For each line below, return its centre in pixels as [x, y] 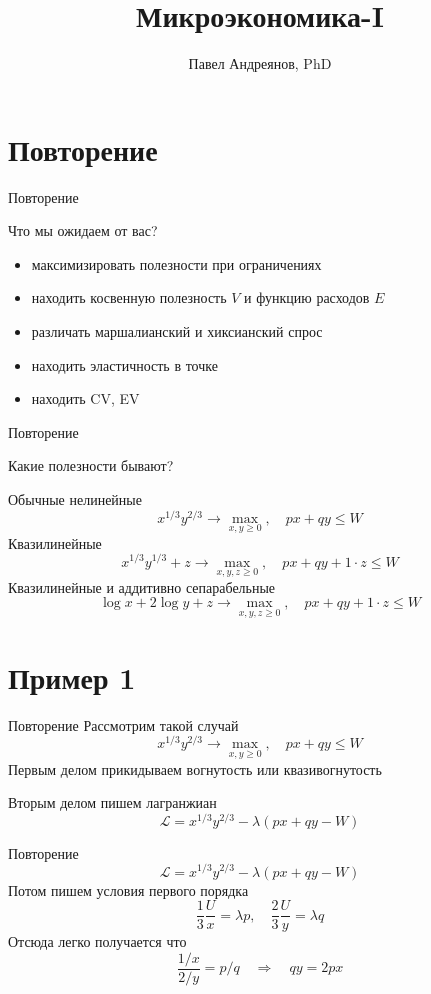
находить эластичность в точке [124, 364]
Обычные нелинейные [75, 499]
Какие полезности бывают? [91, 465]
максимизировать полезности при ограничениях [176, 263]
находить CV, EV [85, 398]
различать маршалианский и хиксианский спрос [177, 331]
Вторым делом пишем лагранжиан [112, 802]
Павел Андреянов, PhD [260, 63]
